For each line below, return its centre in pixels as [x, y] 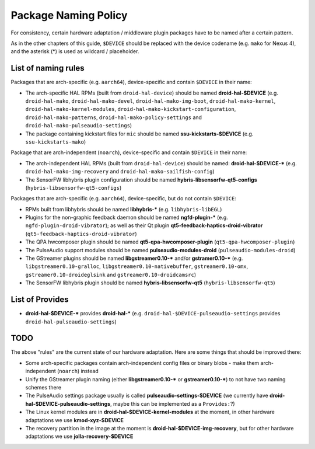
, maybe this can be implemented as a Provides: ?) [173, 403]
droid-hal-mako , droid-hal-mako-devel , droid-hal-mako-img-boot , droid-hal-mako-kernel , [150, 101]
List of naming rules [48, 68]
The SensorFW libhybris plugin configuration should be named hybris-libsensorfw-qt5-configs [141, 180]
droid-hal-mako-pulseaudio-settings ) [79, 126]
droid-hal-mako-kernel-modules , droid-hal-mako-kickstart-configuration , [131, 109]
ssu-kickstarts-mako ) [56, 142]
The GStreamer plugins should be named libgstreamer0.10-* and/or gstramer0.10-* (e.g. [134, 258]
